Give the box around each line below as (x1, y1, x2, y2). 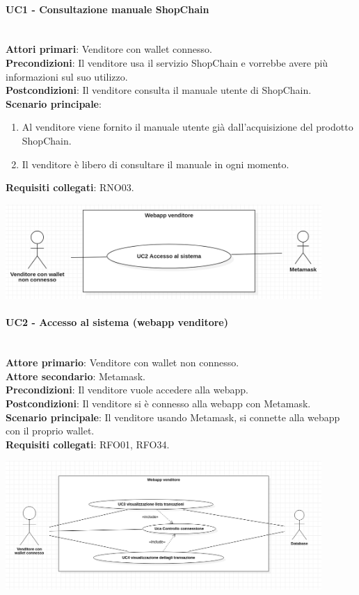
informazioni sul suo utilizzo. (6, 69, 128, 83)
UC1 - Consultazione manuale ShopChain (6, 1, 209, 16)
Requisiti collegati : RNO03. (6, 180, 134, 195)
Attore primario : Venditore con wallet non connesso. (6, 355, 239, 370)
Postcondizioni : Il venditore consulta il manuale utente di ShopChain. (6, 83, 312, 97)
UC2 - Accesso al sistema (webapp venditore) (6, 315, 228, 329)
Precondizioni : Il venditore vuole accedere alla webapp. (6, 382, 248, 397)
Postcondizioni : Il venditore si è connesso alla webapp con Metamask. (6, 396, 311, 410)
